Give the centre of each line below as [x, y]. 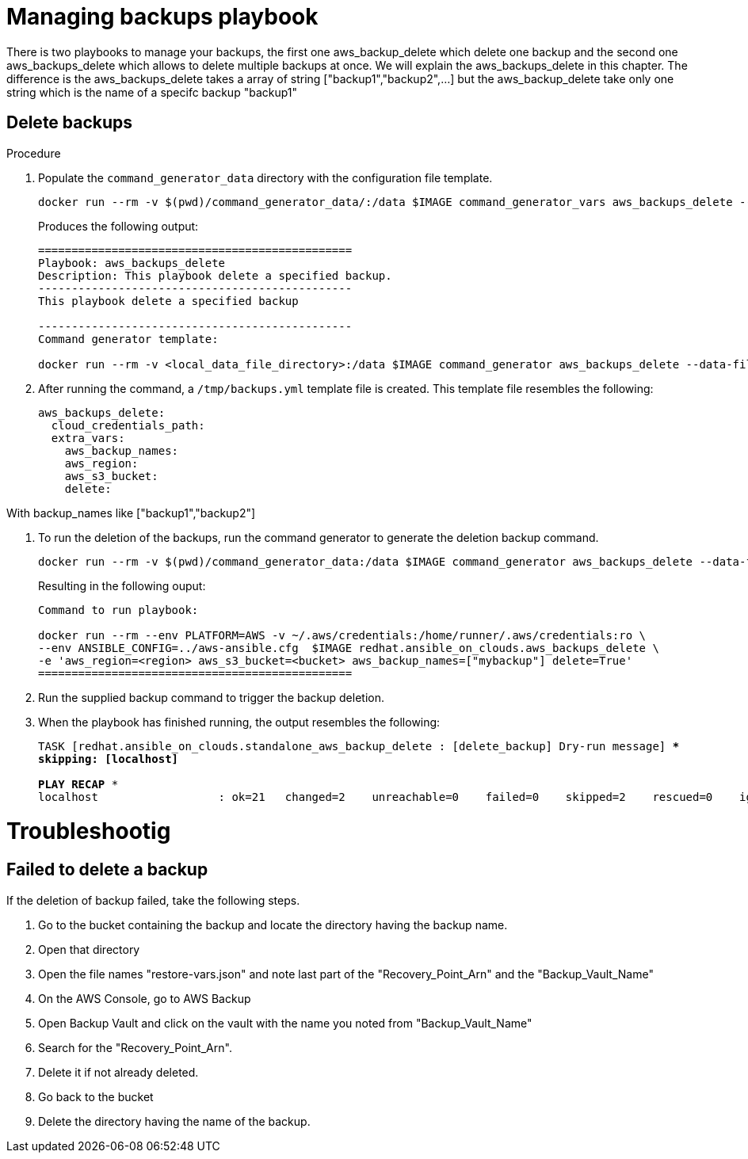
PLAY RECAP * [78, 784]
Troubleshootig [89, 831]
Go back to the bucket [96, 1096]
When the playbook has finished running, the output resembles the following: [239, 722]
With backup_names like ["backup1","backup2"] [131, 513]
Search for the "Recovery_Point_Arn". [135, 1047]
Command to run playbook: [118, 610]
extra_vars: [88, 438]
